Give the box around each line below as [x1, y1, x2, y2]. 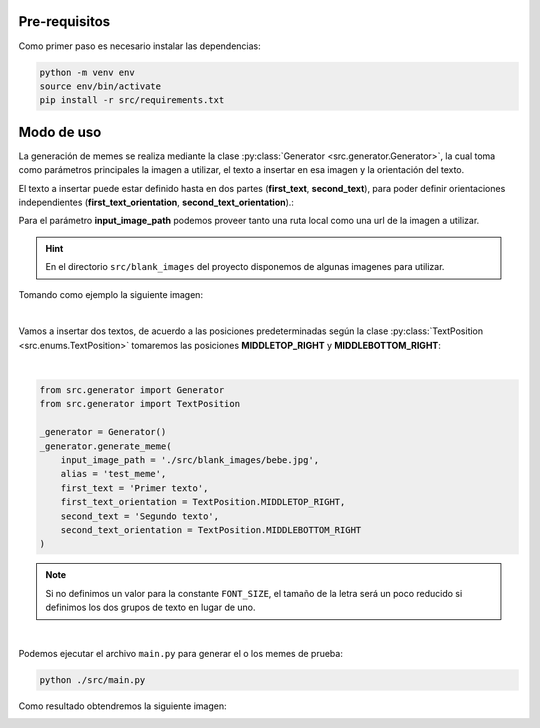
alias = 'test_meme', [60, 468, 167, 480]
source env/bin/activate [39, 80, 162, 92]
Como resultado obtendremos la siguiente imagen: [18, 700, 227, 712]
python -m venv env [39, 66, 135, 78]
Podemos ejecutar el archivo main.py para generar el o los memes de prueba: [18, 647, 344, 659]
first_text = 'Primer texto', [60, 482, 209, 494]
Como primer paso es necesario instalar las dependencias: [18, 40, 261, 52]
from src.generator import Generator [39, 385, 225, 396]
